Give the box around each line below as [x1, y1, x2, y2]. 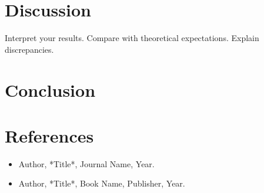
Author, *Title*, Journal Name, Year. [18, 157, 155, 170]
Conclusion [5, 77, 96, 101]
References [5, 123, 94, 147]
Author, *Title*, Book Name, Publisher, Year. [18, 177, 185, 189]
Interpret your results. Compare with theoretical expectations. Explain [5, 32, 259, 44]
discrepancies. [5, 43, 54, 55]
